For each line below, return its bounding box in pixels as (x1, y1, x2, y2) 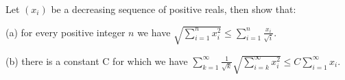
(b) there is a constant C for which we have (5, 53, 188, 68)
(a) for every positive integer (5, 25, 126, 39)
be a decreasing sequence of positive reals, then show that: (51, 2, 296, 16)
